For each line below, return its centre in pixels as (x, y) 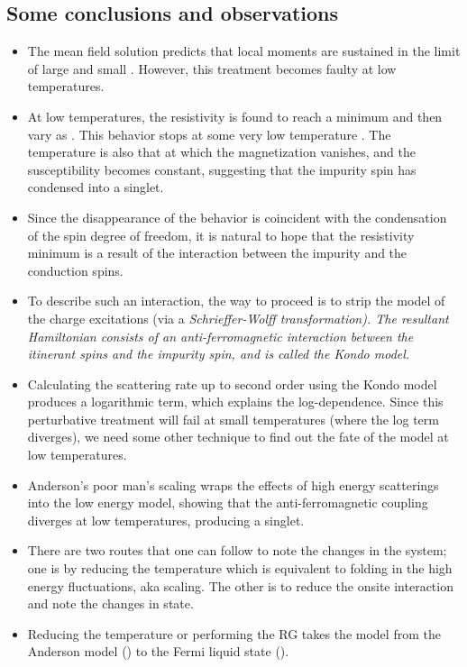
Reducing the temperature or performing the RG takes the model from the (234, 633)
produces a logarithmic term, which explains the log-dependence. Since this (235, 402)
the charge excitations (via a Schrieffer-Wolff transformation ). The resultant (238, 318)
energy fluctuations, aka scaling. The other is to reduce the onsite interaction (240, 585)
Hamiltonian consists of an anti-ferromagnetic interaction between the (220, 336)
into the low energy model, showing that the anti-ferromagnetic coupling (228, 503)
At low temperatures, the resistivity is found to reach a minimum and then (235, 116)
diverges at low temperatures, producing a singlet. (166, 520)
